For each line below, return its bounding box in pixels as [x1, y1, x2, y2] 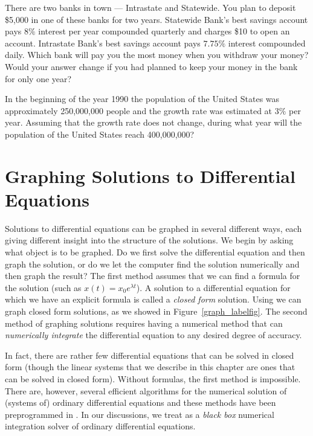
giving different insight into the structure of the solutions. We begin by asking [5, 234, 294, 246]
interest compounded [228, 36, 306, 49]
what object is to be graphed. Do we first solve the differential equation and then [5, 246, 305, 258]
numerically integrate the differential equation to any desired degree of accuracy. [5, 329, 302, 341]
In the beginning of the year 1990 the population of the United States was [5, 92, 280, 105]
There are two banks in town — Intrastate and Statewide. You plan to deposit [5, 1, 296, 13]
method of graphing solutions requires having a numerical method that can [5, 316, 283, 329]
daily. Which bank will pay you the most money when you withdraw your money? [5, 48, 309, 61]
